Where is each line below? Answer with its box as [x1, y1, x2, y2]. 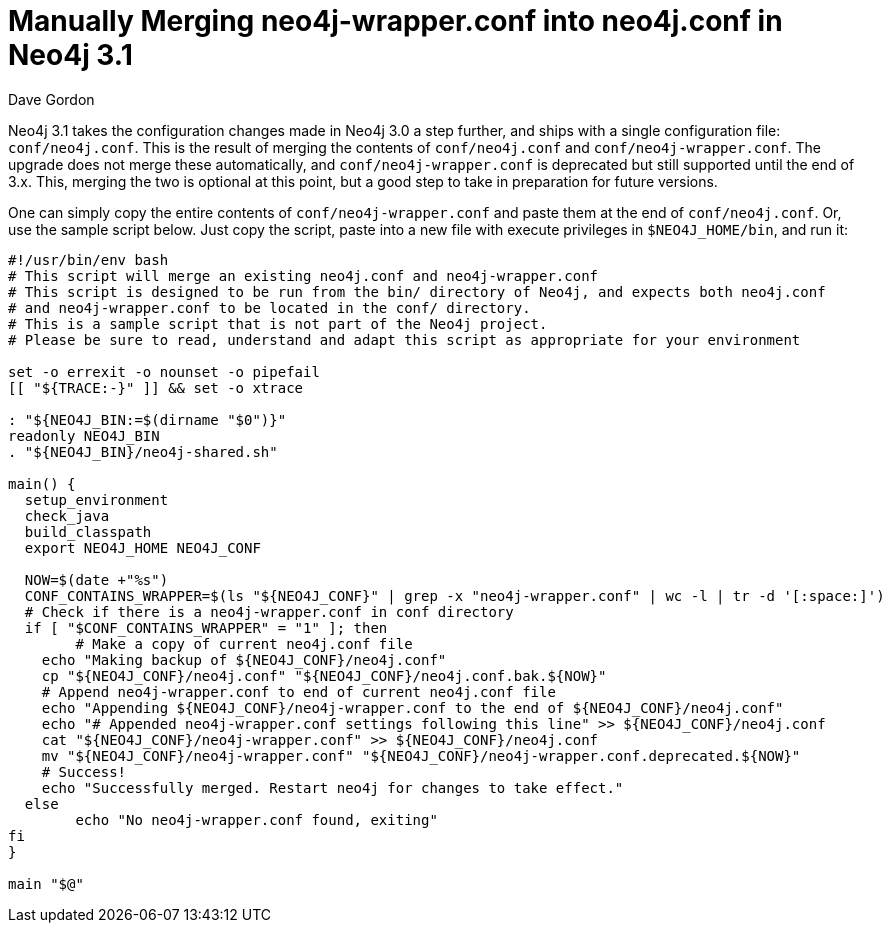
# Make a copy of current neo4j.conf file [75, 635, 413, 652]
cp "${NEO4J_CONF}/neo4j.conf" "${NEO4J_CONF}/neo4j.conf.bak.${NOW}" [41, 667, 607, 684]
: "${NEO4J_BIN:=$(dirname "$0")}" [8, 411, 287, 428]
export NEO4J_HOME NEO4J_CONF [24, 539, 261, 556]
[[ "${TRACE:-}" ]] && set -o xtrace [8, 379, 304, 396]
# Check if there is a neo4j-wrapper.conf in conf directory [24, 603, 514, 620]
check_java [24, 507, 110, 524]
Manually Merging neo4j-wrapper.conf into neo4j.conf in [8, 4, 783, 38]
